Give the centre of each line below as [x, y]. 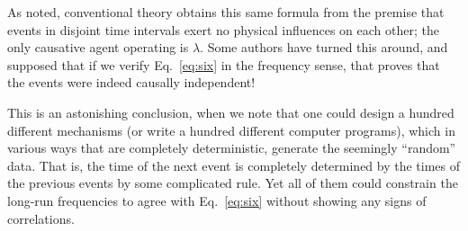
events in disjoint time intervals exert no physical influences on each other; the [223, 29]
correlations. [41, 218]
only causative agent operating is [98, 47]
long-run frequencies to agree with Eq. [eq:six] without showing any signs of [217, 200]
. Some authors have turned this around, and [324, 47]
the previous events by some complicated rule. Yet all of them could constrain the [233, 183]
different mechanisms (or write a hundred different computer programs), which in [231, 130]
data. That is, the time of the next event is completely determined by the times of [234, 165]
